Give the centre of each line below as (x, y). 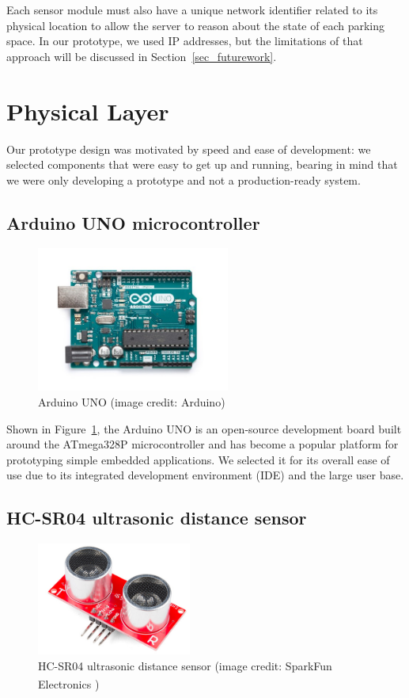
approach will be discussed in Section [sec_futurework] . (142, 56)
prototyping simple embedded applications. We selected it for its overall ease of (198, 459)
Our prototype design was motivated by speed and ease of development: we (189, 149)
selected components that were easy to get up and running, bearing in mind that (202, 164)
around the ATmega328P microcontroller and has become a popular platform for (203, 444)
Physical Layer (88, 111)
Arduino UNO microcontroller (133, 222)
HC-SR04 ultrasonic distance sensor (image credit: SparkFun (185, 665)
